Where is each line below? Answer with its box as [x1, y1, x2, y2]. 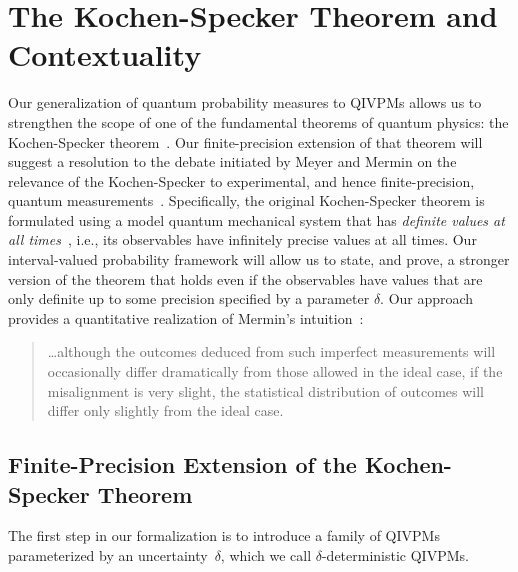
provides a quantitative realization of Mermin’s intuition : [8, 307, 364, 328]
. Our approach [380, 288, 474, 309]
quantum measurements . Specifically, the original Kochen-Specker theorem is [8, 190, 485, 211]
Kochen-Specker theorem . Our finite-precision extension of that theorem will [8, 131, 483, 152]
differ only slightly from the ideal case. [47, 400, 284, 421]
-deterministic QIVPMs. [321, 545, 469, 565]
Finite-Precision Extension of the [8, 449, 357, 480]
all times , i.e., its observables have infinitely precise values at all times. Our [8, 229, 477, 250]
